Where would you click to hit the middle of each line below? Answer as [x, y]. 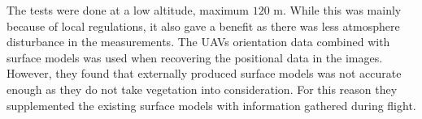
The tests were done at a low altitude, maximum [128, 10]
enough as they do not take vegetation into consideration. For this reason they [202, 89]
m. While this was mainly [337, 10]
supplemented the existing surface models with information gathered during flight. [211, 105]
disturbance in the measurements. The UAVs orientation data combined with [198, 42]
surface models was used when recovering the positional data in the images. [195, 57]
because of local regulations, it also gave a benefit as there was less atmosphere [203, 25]
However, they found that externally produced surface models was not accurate [204, 73]
